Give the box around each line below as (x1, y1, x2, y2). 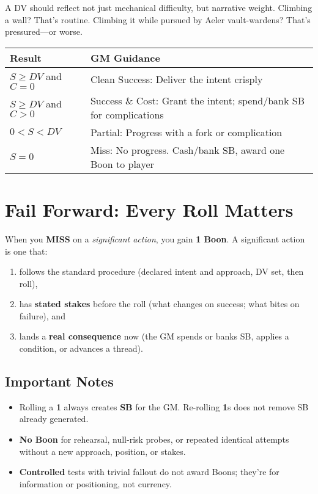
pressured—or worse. (5, 25, 83, 38)
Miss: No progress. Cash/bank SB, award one (90, 142, 285, 157)
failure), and (19, 309, 65, 322)
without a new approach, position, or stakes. (19, 445, 186, 457)
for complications (90, 107, 164, 122)
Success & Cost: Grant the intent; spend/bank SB (90, 93, 305, 107)
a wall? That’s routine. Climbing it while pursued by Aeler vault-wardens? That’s (5, 13, 311, 26)
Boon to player (90, 156, 154, 171)
